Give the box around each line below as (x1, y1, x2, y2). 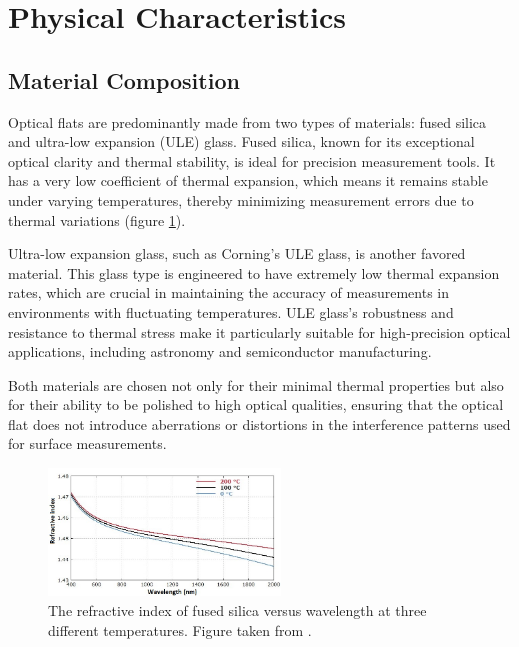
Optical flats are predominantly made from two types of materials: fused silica (8, 111, 487, 132)
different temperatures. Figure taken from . (48, 619, 312, 640)
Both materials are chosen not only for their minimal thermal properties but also (8, 374, 504, 395)
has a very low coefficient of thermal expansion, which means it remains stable (8, 170, 488, 191)
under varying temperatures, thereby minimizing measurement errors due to (8, 189, 474, 210)
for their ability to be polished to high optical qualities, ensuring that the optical (8, 394, 504, 415)
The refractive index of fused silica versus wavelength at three (48, 600, 427, 621)
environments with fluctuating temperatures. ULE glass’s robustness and (8, 301, 454, 322)
